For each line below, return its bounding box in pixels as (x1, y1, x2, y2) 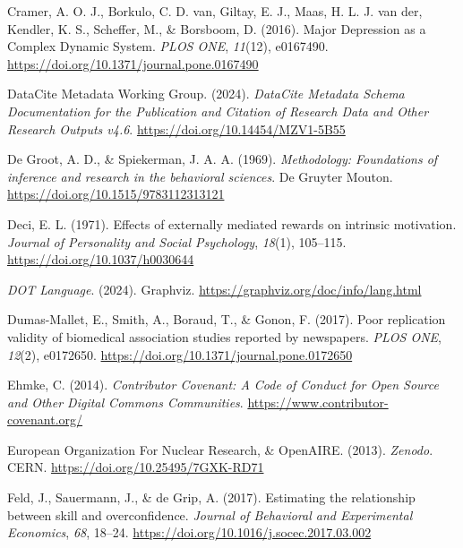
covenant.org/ (7, 410, 83, 429)
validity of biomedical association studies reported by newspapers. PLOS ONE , (7, 327, 442, 346)
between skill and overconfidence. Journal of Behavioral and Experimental (7, 505, 413, 524)
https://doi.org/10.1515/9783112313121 (7, 184, 225, 203)
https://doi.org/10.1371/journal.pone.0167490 (7, 54, 259, 73)
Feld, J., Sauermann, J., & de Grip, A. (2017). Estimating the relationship (7, 488, 416, 507)
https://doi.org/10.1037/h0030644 (7, 250, 194, 269)
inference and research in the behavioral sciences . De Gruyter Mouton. (7, 167, 393, 185)
